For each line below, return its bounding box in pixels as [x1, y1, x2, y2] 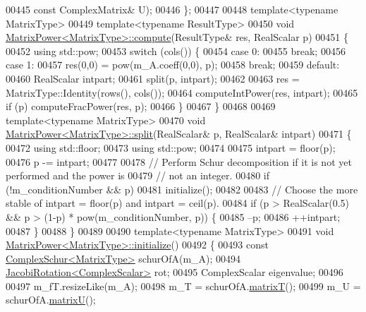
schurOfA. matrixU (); [6, 292, 96, 307]
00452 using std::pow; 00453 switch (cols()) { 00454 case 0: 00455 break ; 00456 [6, 43, 346, 58]
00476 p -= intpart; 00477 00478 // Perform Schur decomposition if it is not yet [6, 154, 352, 169]
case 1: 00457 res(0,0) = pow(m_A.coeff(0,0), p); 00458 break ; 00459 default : [6, 57, 340, 72]
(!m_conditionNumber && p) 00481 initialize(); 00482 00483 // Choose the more [6, 181, 358, 196]
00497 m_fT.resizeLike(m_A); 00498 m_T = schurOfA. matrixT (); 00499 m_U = [6, 278, 361, 293]
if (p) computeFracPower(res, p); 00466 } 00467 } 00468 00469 [6, 99, 276, 114]
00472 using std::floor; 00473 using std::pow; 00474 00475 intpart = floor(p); [6, 140, 336, 155]
